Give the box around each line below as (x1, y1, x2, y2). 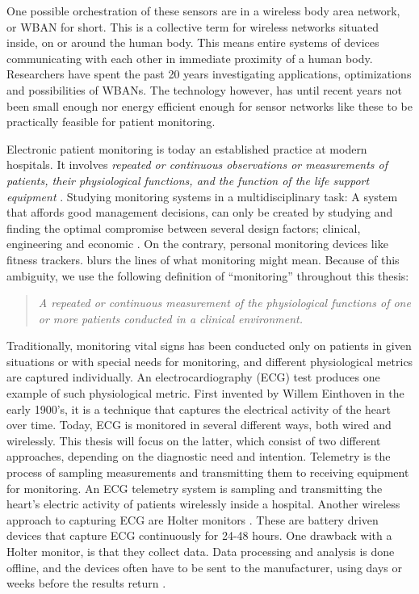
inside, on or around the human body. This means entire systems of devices (6, 34, 379, 51)
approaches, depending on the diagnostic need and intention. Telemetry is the (6, 448, 391, 465)
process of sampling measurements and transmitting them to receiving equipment (6, 464, 409, 481)
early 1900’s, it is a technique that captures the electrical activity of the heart (6, 400, 391, 417)
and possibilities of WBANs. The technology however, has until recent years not (6, 81, 402, 98)
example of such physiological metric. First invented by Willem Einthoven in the (6, 385, 404, 402)
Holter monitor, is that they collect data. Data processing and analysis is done (6, 543, 395, 559)
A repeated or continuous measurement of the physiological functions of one (38, 294, 411, 311)
